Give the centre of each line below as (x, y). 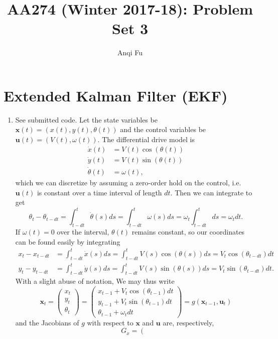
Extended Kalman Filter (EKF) (116, 95)
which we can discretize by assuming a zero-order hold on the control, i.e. (128, 182)
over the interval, (83, 232)
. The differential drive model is (146, 139)
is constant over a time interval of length (99, 192)
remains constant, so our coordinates (188, 232)
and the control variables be (163, 129)
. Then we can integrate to (211, 192)
